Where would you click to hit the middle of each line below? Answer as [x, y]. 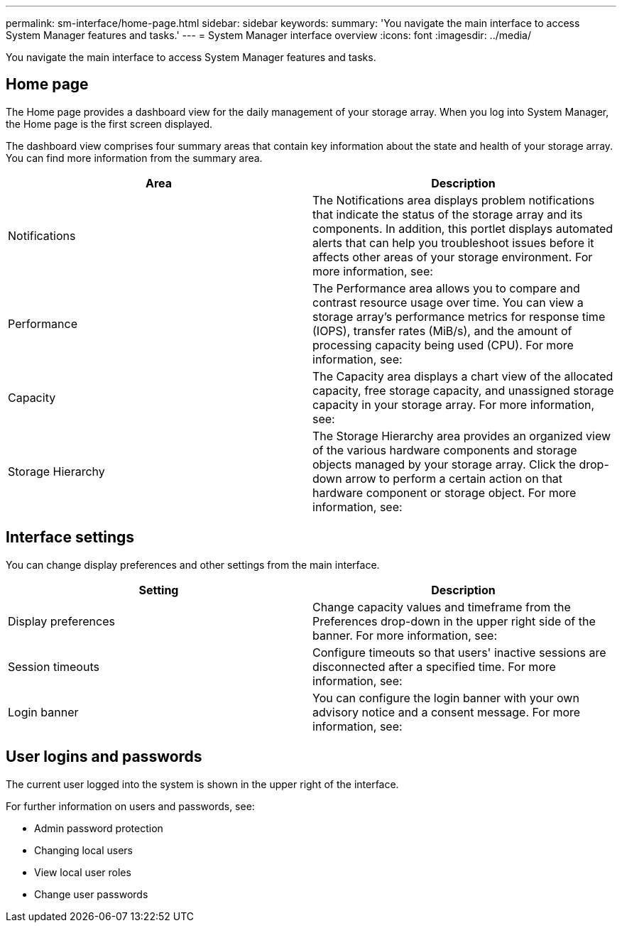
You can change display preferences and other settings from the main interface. [193, 564]
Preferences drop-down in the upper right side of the [454, 621]
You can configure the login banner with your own [446, 698]
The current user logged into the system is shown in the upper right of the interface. [202, 784]
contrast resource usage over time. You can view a [448, 302]
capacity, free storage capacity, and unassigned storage [463, 390]
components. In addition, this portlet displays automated [463, 228]
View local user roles [83, 872]
